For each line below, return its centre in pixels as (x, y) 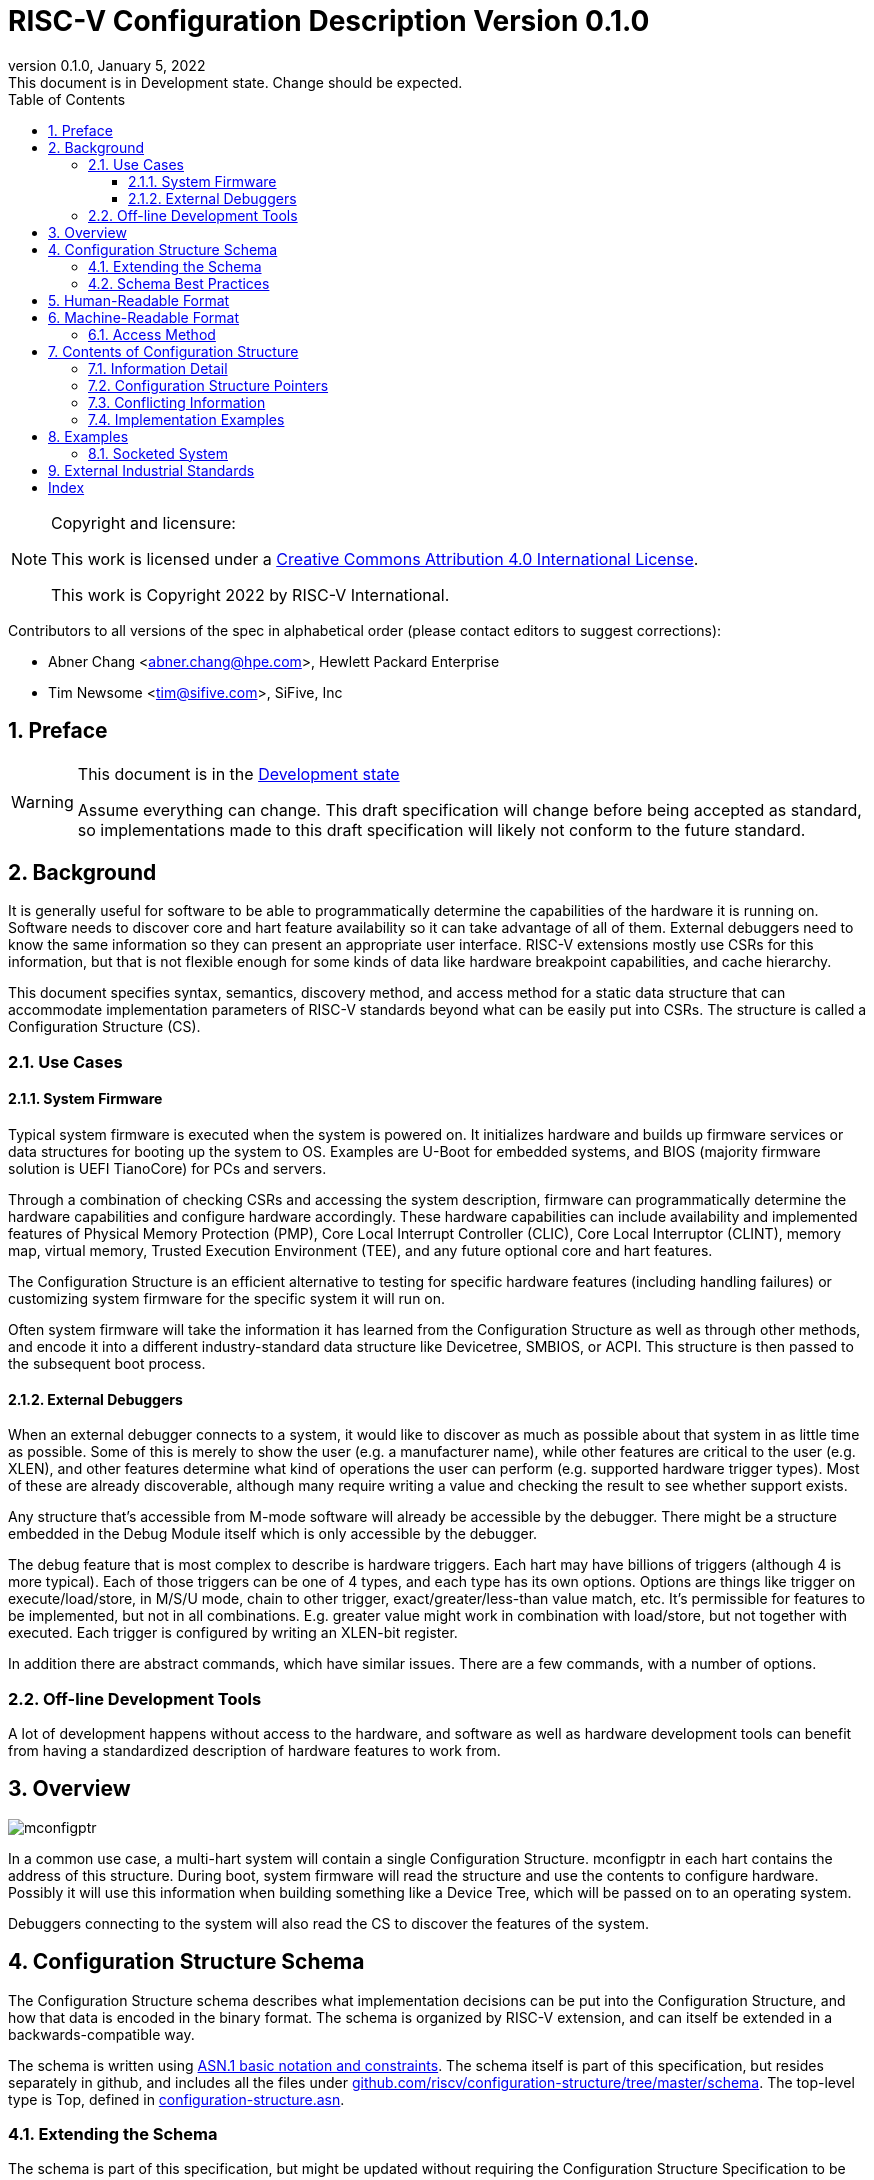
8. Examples (88, 436)
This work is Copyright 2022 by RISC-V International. (250, 594)
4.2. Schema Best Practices (179, 283)
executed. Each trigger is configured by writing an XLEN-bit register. (233, 1633)
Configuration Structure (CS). (104, 1027)
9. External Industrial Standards (151, 470)
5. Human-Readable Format (139, 300)
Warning (42, 801)
